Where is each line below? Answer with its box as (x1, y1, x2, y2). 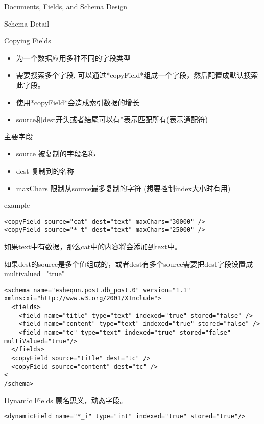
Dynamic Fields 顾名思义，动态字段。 (4, 394, 127, 405)
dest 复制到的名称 (16, 165, 75, 176)
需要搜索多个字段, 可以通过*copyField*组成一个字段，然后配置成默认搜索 (16, 69, 258, 80)
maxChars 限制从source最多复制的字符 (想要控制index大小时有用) (16, 182, 231, 193)
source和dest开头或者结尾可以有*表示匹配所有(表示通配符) (16, 114, 208, 125)
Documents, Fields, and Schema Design (4, 1, 128, 11)
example (4, 200, 30, 210)
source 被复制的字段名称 (16, 148, 95, 159)
